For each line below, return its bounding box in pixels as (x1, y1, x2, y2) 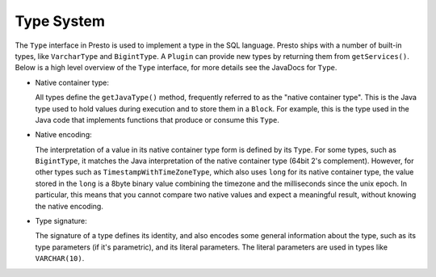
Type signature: (35, 216, 88, 226)
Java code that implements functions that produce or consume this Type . (35, 115, 280, 124)
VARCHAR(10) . (35, 254, 85, 263)
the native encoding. (35, 201, 104, 211)
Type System (15, 12, 105, 30)
